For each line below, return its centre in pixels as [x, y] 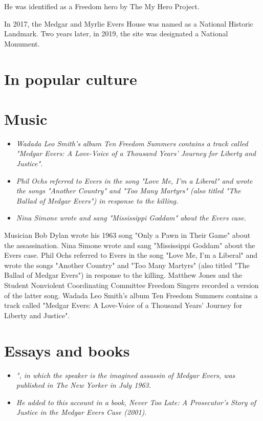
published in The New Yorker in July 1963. [84, 385]
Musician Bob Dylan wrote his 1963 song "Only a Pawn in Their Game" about [127, 235]
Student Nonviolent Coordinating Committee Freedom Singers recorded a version [131, 285]
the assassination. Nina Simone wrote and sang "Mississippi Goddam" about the [130, 245]
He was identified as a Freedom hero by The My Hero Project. [102, 6]
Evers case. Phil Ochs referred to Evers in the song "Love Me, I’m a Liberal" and [131, 255]
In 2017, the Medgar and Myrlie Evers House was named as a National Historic [129, 23]
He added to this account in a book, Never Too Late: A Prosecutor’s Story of [136, 402]
